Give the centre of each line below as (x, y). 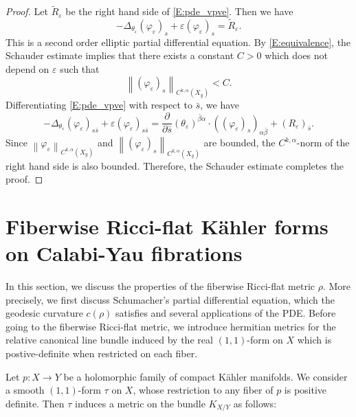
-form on (265, 340)
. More (337, 286)
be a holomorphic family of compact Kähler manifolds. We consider (205, 376)
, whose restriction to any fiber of (203, 390)
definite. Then (35, 403)
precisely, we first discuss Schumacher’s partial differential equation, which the (170, 299)
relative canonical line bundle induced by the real (109, 340)
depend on (27, 69)
